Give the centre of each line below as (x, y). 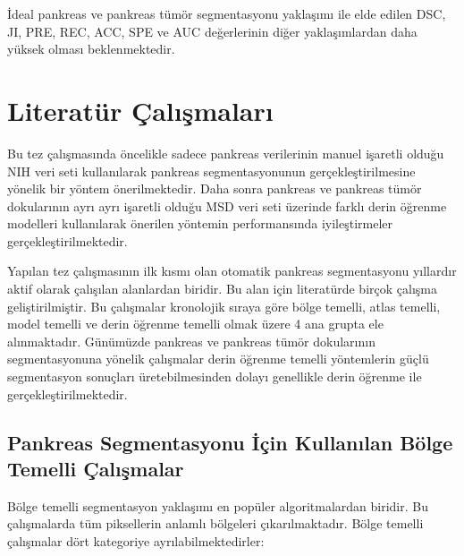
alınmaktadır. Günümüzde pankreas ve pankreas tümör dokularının (191, 341)
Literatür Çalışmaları (140, 110)
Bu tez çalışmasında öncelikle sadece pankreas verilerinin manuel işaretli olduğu (226, 153)
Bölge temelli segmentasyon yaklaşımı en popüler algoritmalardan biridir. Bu (218, 505)
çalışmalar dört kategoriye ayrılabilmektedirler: (136, 541)
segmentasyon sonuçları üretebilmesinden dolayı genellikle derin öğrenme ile (215, 376)
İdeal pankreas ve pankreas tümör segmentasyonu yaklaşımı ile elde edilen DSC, (227, 13)
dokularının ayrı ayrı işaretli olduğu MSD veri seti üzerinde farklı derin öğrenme (227, 205)
